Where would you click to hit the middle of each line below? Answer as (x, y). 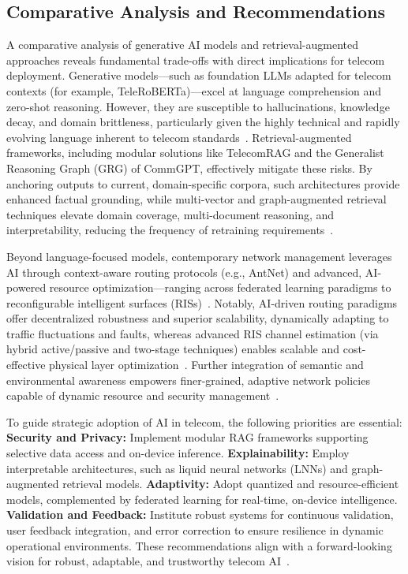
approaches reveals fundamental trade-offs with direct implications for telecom (196, 60)
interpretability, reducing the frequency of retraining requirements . (170, 230)
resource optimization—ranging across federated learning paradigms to (220, 287)
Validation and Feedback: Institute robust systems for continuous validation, (200, 514)
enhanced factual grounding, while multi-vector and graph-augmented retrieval (197, 199)
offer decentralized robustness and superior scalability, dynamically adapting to (198, 318)
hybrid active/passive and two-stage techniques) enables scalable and (173, 349)
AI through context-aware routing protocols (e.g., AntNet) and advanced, (184, 272)
